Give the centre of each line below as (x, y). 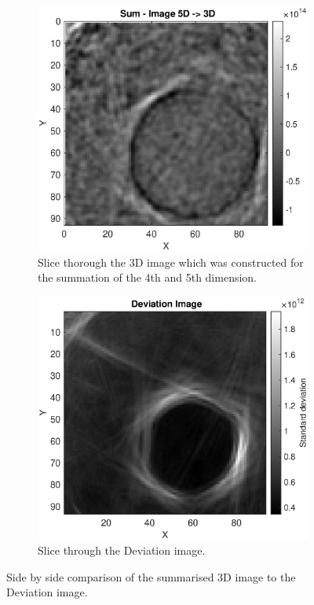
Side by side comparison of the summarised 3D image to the (151, 576)
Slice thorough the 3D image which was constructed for (171, 262)
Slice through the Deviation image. (122, 550)
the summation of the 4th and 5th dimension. (148, 277)
